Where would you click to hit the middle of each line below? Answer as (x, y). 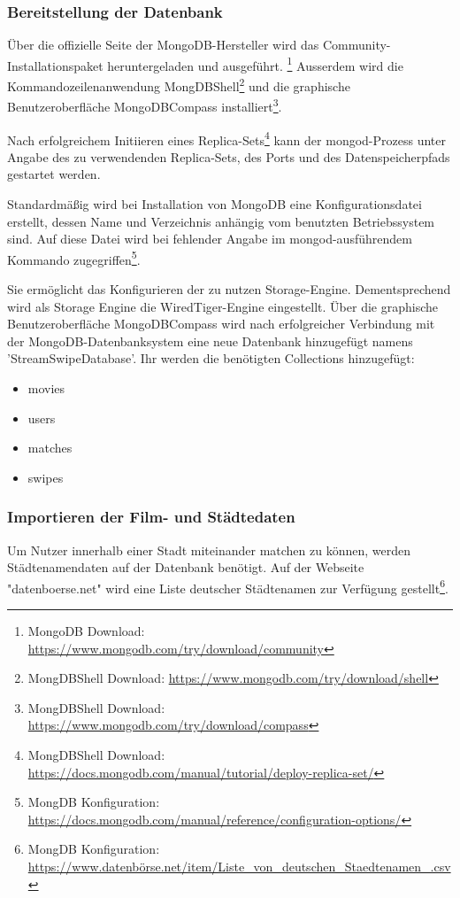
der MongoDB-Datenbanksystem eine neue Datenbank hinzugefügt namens (210, 341)
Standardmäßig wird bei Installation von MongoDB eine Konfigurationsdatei (215, 204)
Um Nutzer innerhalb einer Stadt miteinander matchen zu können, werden (209, 550)
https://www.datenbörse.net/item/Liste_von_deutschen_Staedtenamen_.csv (239, 866)
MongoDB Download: (86, 631)
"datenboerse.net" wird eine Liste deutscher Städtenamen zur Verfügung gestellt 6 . (228, 586)
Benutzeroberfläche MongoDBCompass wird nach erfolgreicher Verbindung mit (221, 324)
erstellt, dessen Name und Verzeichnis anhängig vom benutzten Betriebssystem (221, 221)
